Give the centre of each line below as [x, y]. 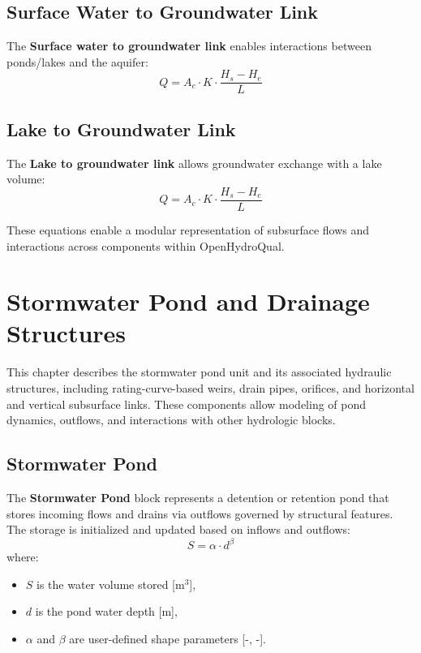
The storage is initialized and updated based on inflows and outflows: [178, 529]
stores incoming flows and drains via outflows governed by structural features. [200, 513]
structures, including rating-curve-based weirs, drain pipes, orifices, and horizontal [210, 388]
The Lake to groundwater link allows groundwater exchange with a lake [194, 163]
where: [23, 557]
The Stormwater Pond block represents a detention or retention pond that [198, 497]
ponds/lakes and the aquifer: [77, 61]
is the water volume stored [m [111, 584]
